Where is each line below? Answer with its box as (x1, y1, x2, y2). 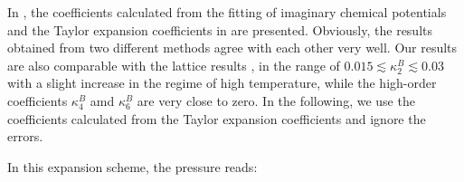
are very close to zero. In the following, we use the (137, 91, 415, 110)
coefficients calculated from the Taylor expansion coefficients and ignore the (7, 109, 426, 128)
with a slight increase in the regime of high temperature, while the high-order (7, 73, 437, 92)
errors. (7, 127, 43, 146)
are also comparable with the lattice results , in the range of (7, 55, 340, 74)
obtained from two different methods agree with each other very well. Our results (7, 38, 458, 57)
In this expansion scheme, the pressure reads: (7, 157, 258, 176)
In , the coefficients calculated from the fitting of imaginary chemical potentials (7, 3, 447, 21)
